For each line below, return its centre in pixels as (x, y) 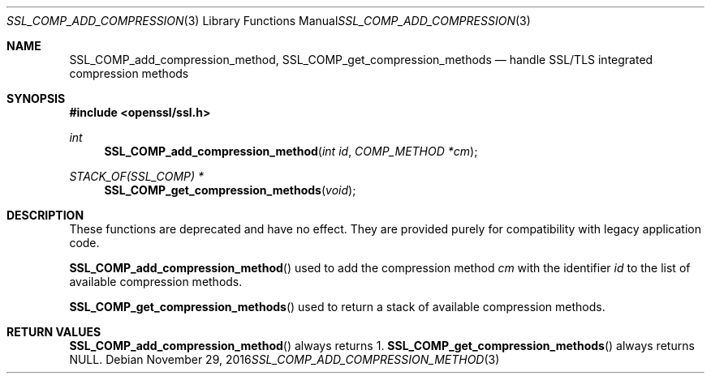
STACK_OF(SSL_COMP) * (137, 176)
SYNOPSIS (36, 98)
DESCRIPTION (45, 215)
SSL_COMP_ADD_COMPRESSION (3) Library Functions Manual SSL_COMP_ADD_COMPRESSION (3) (269, 21)
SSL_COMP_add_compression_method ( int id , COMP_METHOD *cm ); (291, 151)
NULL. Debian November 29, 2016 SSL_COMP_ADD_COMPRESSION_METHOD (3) (284, 359)
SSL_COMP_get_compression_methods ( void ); (230, 190)
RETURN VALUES (54, 332)
